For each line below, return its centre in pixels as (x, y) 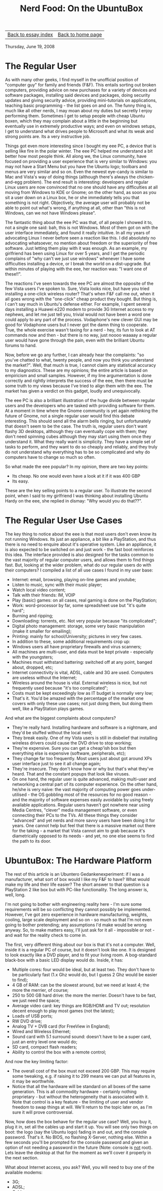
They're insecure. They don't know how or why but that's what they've (83, 769)
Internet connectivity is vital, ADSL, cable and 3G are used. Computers (83, 673)
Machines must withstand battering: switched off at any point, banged (82, 662)
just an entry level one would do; (45, 1042)
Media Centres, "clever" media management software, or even (74, 810)
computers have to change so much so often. (50, 457)
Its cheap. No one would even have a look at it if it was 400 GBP (76, 476)
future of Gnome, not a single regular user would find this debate (70, 416)
